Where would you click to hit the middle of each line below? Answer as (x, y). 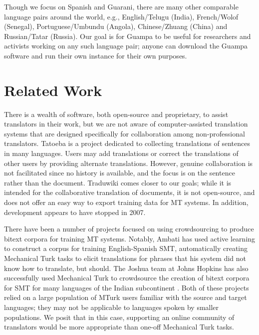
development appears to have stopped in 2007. (75, 212)
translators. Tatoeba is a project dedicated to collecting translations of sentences (127, 143)
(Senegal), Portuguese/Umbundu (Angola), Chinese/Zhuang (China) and (116, 26)
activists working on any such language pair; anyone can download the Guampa (126, 46)
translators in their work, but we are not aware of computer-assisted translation (126, 124)
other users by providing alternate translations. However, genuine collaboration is (129, 163)
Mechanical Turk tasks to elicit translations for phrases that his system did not (125, 258)
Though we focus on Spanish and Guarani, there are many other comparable (121, 6)
